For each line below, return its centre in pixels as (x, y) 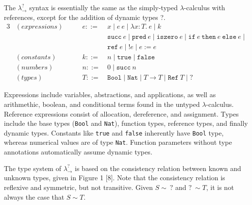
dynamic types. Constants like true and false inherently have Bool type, (114, 132)
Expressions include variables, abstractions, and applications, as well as (110, 94)
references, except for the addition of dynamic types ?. (85, 17)
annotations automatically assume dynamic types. (78, 152)
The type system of (33, 168)
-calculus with (204, 7)
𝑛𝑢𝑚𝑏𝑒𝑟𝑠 (35, 68)
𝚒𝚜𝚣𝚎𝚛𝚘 (167, 37)
